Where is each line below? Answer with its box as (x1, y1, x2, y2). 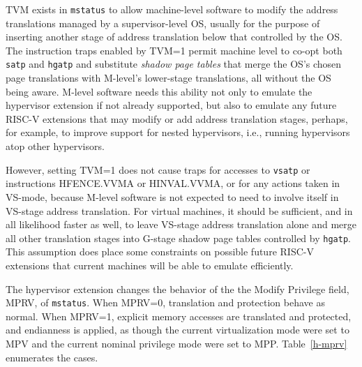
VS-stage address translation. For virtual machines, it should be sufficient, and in (6, 203, 353, 218)
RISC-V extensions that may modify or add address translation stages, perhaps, (6, 111, 348, 126)
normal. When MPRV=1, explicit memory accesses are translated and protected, (6, 308, 352, 323)
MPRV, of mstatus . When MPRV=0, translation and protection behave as (6, 295, 325, 310)
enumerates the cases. (6, 350, 98, 364)
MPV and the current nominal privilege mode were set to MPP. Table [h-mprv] (6, 336, 347, 350)
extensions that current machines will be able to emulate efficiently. (6, 257, 294, 272)
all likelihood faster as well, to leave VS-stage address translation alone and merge (6, 217, 357, 232)
